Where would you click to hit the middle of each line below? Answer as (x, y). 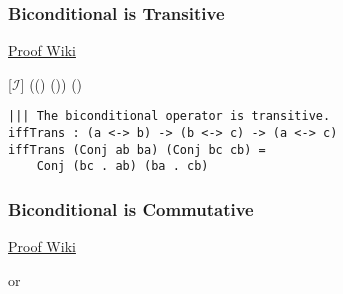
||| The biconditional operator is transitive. (169, 116)
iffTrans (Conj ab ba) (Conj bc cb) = (137, 149)
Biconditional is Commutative (131, 208)
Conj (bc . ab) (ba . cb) (122, 166)
